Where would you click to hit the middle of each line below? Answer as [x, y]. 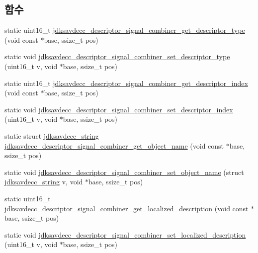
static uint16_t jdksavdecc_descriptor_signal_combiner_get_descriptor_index [126, 83]
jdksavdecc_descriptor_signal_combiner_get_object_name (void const [114, 145]
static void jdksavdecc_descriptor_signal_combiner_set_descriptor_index [119, 109]
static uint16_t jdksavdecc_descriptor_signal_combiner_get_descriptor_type [125, 30]
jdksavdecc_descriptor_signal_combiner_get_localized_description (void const [127, 208]
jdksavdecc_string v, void [44, 182]
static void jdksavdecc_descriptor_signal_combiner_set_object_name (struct [124, 172]
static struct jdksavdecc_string [52, 135]
